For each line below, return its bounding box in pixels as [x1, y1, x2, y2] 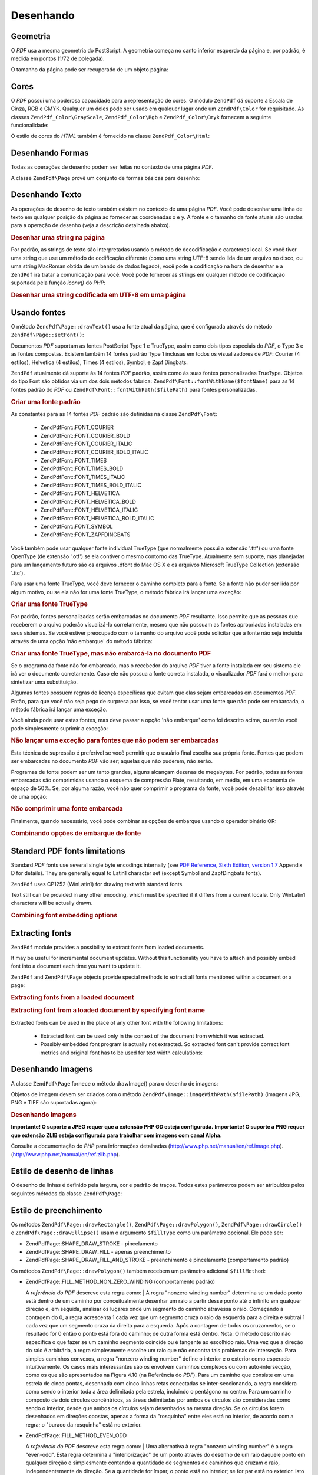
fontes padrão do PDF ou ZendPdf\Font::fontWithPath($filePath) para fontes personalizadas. [11, 386, 257, 393]
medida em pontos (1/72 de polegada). [11, 55, 105, 62]
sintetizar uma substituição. [11, 678, 78, 686]
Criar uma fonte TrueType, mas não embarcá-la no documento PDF [11, 649, 211, 657]
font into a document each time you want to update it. [11, 962, 141, 970]
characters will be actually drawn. [11, 900, 93, 907]
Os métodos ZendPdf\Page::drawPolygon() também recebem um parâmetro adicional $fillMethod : [11, 1267, 266, 1274]
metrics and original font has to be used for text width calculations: [40, 1049, 203, 1056]
